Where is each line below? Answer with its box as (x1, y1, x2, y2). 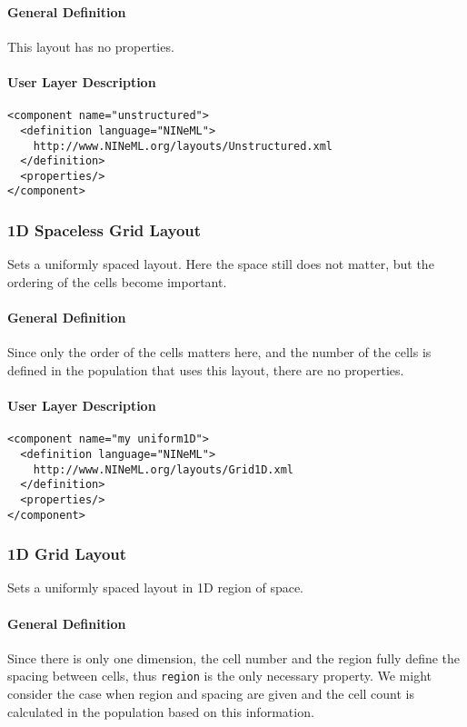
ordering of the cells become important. (7, 272, 227, 291)
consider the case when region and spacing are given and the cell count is (7, 684, 414, 703)
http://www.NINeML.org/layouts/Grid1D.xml (33, 463, 293, 476)
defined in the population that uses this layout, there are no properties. (7, 360, 404, 379)
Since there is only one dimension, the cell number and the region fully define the (7, 648, 461, 667)
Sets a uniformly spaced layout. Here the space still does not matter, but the (7, 254, 434, 274)
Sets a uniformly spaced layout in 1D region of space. (7, 578, 304, 597)
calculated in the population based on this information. (7, 702, 314, 721)
